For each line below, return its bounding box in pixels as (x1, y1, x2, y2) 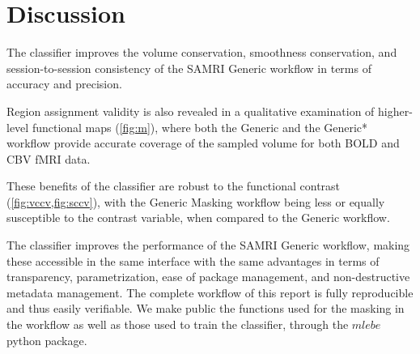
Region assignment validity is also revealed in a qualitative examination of (6, 102, 375, 119)
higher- (378, 102, 413, 119)
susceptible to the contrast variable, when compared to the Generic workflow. (6, 209, 390, 226)
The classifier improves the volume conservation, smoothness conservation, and (6, 44, 397, 61)
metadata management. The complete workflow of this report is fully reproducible (6, 284, 414, 301)
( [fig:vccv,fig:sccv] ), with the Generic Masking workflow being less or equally (6, 193, 385, 210)
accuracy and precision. (6, 75, 122, 92)
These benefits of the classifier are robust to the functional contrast (6, 177, 341, 194)
